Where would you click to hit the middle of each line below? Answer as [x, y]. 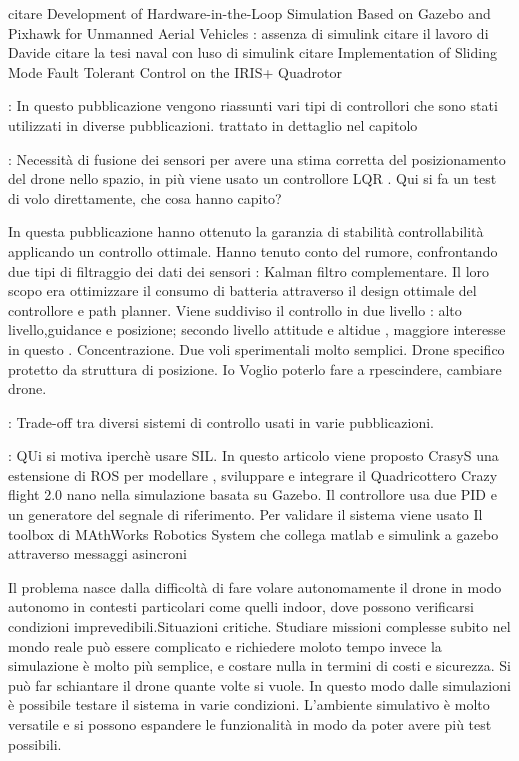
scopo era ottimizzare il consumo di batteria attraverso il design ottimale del [242, 290]
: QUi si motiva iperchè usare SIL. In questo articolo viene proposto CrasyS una [253, 455]
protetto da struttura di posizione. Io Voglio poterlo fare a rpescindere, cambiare [255, 368]
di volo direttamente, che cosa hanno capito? [145, 197]
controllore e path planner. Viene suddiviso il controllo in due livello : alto [235, 309]
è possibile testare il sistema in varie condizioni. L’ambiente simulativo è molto [249, 704]
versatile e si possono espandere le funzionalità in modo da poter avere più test [250, 724]
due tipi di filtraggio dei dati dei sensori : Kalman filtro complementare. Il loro [249, 270]
